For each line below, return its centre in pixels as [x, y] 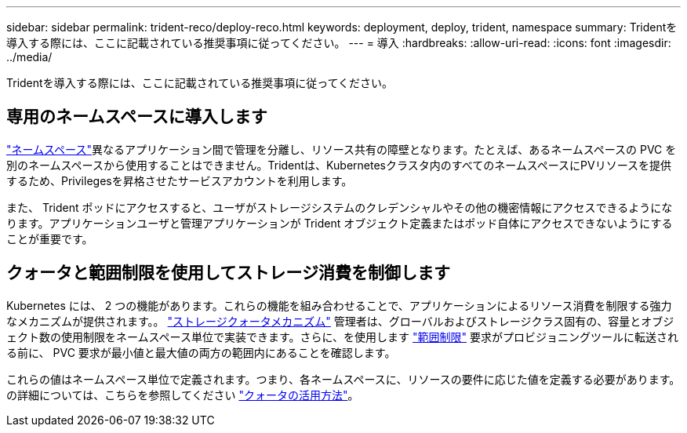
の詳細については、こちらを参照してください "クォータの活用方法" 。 [183, 395]
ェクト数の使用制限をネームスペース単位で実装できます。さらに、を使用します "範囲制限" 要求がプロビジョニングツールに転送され [342, 337]
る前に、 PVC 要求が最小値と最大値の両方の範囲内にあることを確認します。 [201, 352]
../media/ [29, 57]
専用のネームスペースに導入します [137, 117]
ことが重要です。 [50, 238]
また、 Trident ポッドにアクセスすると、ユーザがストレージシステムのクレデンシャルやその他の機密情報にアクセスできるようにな [340, 207]
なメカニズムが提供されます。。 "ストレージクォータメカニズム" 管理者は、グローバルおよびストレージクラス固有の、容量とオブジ [340, 321]
